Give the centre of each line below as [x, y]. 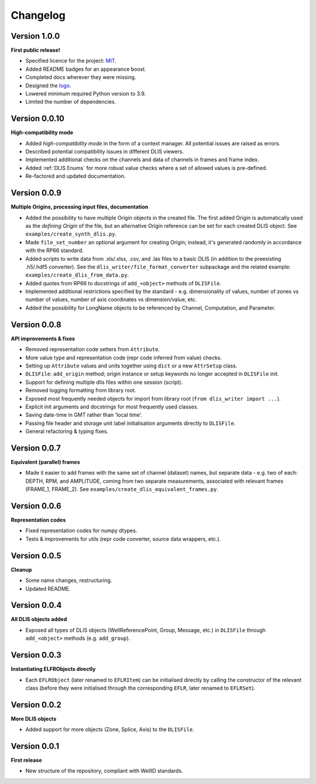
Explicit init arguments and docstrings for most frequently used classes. [112, 407]
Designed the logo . [48, 86]
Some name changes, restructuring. [69, 581]
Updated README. [48, 588]
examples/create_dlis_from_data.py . [77, 275]
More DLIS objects [34, 718]
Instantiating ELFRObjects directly [53, 669]
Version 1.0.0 [35, 36]
